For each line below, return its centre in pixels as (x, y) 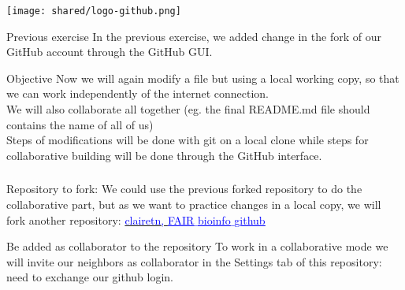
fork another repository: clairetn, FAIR (100, 219)
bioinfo (214, 219)
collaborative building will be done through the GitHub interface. (164, 155)
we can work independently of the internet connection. (137, 93)
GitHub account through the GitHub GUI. (110, 52)
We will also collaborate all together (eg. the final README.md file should (188, 109)
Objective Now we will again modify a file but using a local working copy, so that (203, 78)
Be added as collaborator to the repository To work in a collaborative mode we (197, 246)
